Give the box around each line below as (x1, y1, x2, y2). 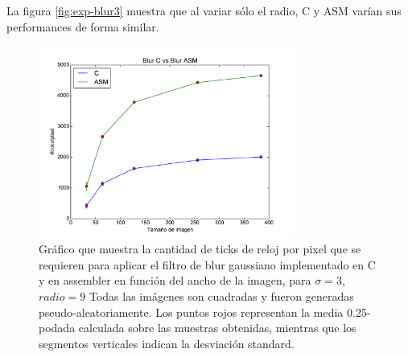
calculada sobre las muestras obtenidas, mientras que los (78, 319, 356, 336)
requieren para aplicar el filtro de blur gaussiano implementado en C (39, 256, 376, 273)
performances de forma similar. (6, 18, 159, 35)
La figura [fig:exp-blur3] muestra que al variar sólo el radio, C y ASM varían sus (6, 2, 402, 18)
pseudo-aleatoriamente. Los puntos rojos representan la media (39, 303, 344, 320)
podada (39, 319, 76, 336)
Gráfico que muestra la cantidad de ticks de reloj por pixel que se (39, 240, 361, 257)
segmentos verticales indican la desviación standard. (39, 334, 295, 351)
